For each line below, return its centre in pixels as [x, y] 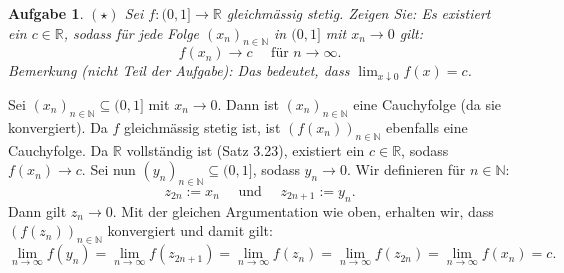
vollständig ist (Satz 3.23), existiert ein [245, 149]
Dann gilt [37, 210]
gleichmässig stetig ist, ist [202, 126]
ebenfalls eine [426, 126]
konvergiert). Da [58, 126]
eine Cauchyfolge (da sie [427, 103]
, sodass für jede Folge [131, 32]
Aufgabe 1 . [46, 13]
